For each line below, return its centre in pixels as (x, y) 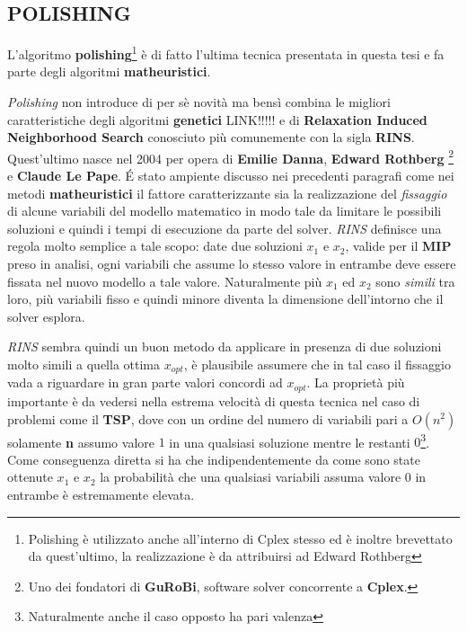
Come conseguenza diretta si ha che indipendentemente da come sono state (214, 459)
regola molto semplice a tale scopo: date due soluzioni (155, 246)
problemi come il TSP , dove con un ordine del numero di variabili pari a (208, 418)
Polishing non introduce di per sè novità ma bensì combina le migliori (199, 102)
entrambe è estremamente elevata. (101, 494)
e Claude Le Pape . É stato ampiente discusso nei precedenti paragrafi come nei (231, 176)
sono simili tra (415, 281)
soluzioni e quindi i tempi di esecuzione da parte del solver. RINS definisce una (225, 228)
